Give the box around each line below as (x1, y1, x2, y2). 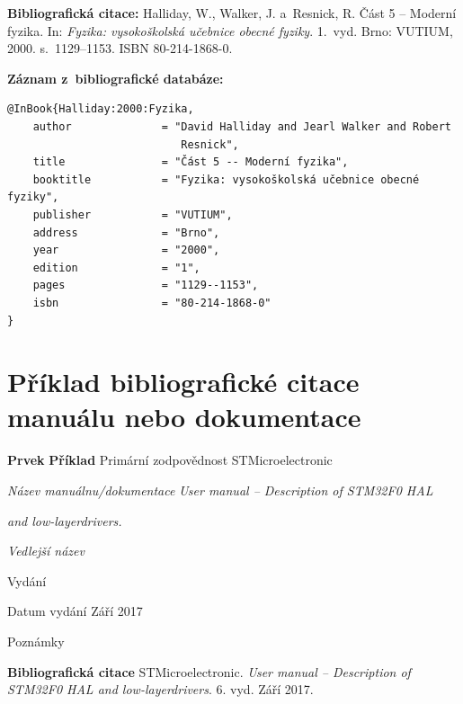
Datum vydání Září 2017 (7, 602, 143, 620)
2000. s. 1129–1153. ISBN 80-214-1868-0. (7, 39, 233, 58)
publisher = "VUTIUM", (32, 208, 233, 221)
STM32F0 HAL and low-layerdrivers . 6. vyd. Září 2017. (7, 680, 314, 699)
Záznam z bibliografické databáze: (7, 68, 224, 87)
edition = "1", (32, 261, 200, 274)
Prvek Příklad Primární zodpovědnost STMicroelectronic (7, 450, 333, 469)
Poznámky (7, 631, 65, 650)
